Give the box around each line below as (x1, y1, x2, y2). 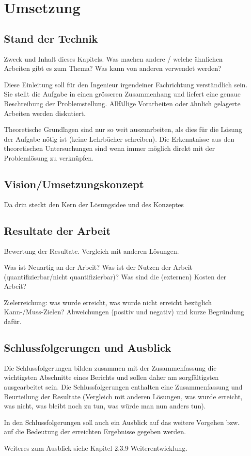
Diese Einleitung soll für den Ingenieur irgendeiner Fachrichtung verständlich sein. (4, 79, 248, 89)
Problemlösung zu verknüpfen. (4, 152, 94, 163)
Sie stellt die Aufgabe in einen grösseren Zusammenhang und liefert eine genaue (4, 89, 241, 99)
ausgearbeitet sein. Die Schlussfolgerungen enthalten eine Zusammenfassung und (4, 382, 243, 392)
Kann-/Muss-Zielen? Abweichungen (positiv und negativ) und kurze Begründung (4, 307, 245, 317)
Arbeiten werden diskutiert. (4, 108, 86, 118)
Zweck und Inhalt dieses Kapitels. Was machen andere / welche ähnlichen (4, 53, 223, 64)
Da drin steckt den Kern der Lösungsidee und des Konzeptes (4, 199, 184, 209)
